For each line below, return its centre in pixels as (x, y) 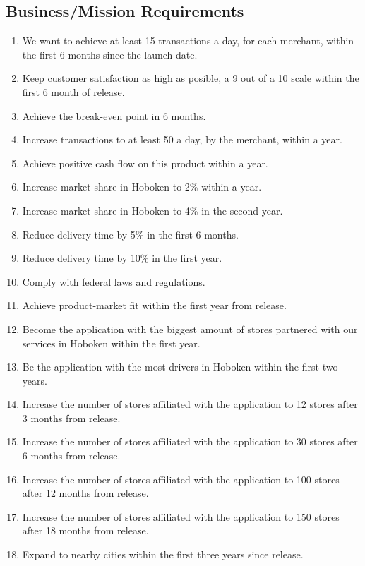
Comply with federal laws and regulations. (114, 281)
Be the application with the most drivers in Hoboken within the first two (180, 367)
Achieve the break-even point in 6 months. (114, 115)
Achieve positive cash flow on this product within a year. (145, 163)
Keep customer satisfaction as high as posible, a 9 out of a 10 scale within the (191, 78)
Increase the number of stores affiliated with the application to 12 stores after (190, 404)
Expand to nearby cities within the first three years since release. (163, 554)
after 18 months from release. (85, 530)
